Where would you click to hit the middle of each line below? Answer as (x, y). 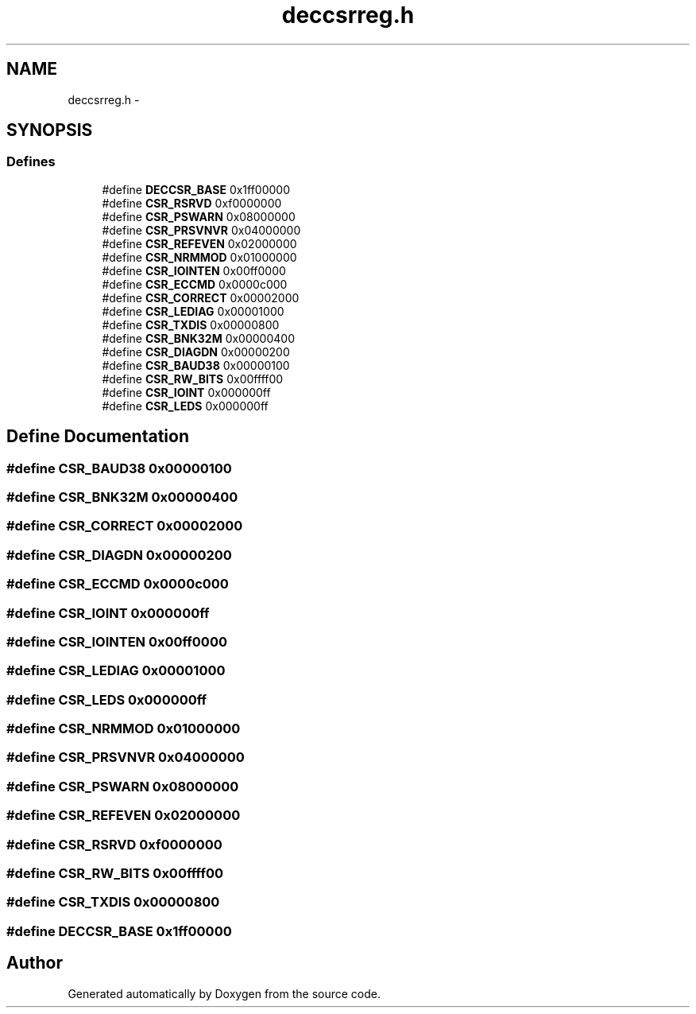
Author (35, 963)
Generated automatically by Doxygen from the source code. (224, 993)
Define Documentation (98, 437)
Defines (31, 162)
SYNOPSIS (50, 130)
